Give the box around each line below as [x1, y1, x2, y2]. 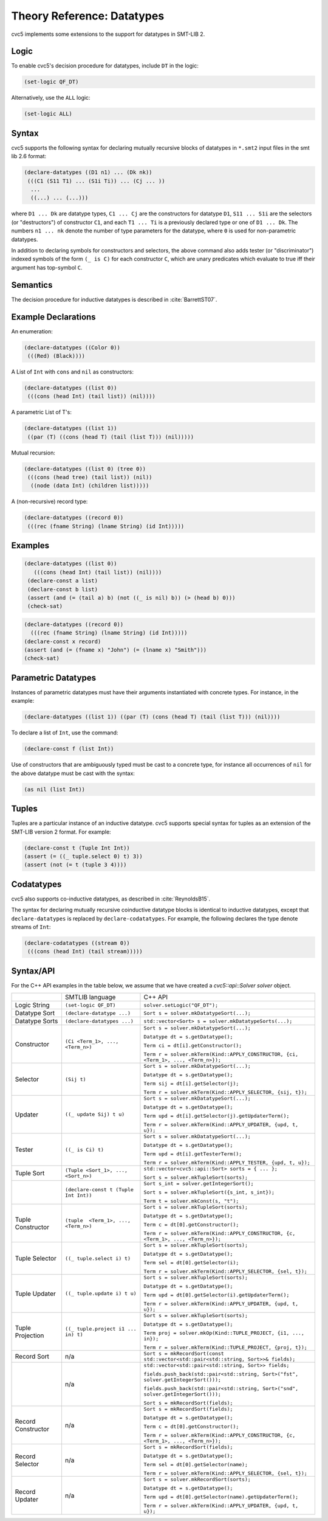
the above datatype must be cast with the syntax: [11, 770, 135, 777]
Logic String [15, 1001, 50, 1009]
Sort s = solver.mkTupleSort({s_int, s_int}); [143, 1189, 275, 1196]
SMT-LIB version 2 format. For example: [11, 828, 112, 835]
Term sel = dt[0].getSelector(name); [143, 1461, 248, 1468]
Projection [15, 1331, 44, 1340]
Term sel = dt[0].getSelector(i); [143, 1259, 239, 1266]
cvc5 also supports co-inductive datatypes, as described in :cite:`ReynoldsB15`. [11, 895, 211, 902]
